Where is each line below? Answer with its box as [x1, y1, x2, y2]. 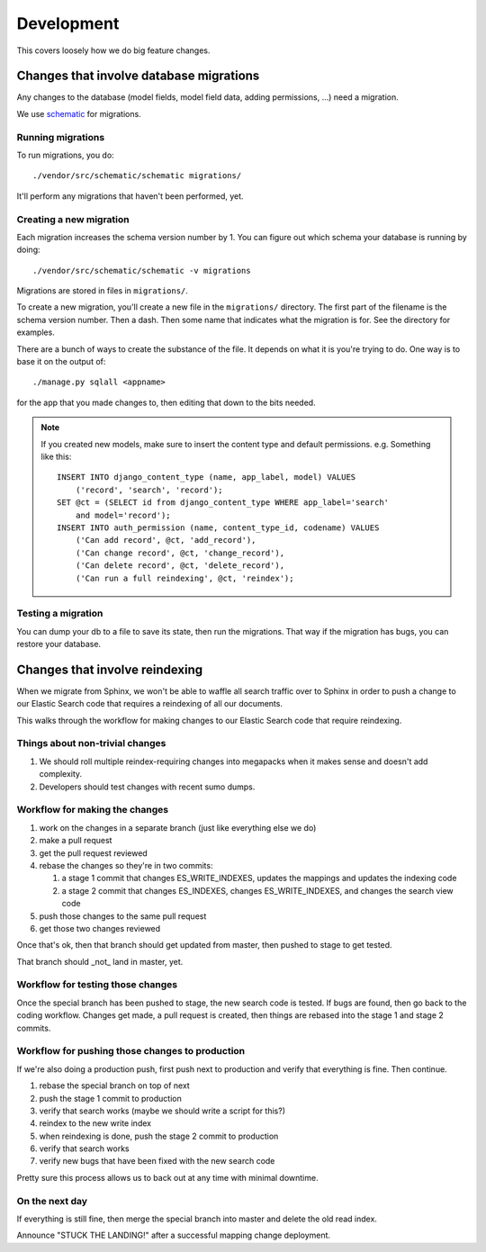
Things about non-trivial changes [16, 737, 166, 750]
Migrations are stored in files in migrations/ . [16, 285, 189, 296]
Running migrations [16, 131, 105, 143]
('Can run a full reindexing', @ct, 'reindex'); [75, 572, 294, 583]
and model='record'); [75, 509, 171, 520]
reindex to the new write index [39, 1118, 152, 1129]
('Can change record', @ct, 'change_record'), [75, 547, 285, 558]
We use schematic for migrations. [16, 108, 141, 119]
